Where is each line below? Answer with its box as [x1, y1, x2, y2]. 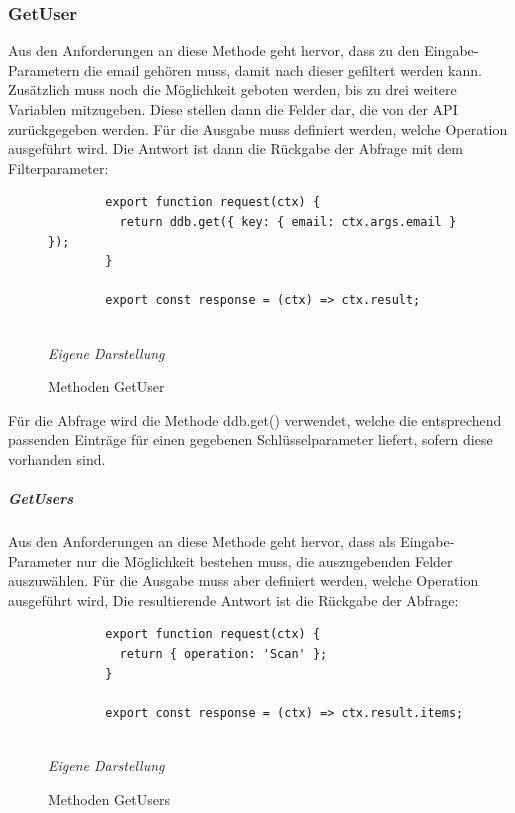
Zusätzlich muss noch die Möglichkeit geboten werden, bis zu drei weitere [8, 79, 457, 100]
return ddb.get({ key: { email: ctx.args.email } [119, 214, 457, 229]
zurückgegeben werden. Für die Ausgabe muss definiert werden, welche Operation [8, 118, 508, 139]
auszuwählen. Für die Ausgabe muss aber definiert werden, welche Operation [8, 570, 479, 591]
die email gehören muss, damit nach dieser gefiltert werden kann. [84, 59, 482, 80]
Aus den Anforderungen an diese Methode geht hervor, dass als [8, 531, 396, 552]
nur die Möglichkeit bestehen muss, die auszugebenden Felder [76, 550, 453, 571]
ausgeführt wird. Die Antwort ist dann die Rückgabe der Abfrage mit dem [8, 138, 463, 159]
